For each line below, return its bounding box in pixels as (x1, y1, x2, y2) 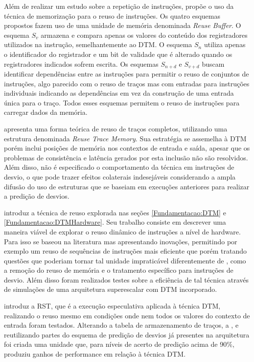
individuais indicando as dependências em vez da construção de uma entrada (4, 88, 234, 98)
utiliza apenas (204, 39, 246, 50)
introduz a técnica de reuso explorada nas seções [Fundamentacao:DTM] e (4, 207, 226, 217)
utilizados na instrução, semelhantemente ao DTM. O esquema (4, 39, 192, 50)
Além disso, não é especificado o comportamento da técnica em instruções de (4, 162, 234, 172)
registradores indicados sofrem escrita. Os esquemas (4, 58, 159, 69)
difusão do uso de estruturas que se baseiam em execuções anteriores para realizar (4, 181, 250, 191)
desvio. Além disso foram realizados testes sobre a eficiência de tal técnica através (4, 274, 249, 284)
